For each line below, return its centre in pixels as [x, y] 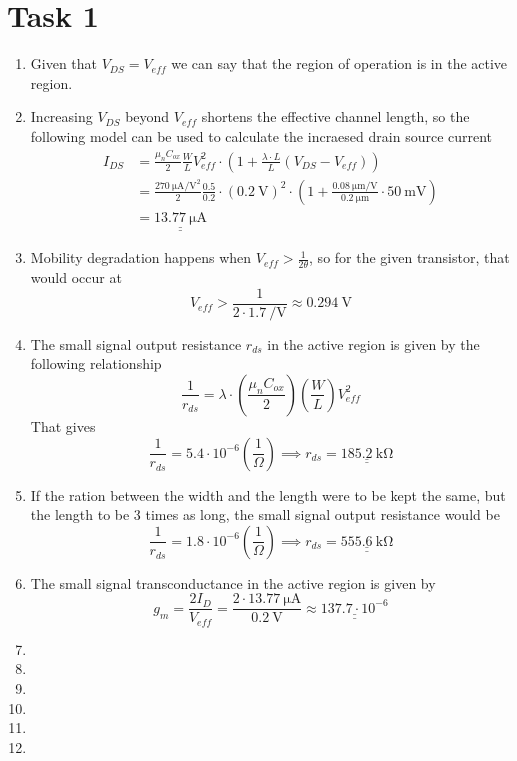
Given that [64, 63]
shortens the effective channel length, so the [335, 116]
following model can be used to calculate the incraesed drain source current [261, 135]
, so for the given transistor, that [409, 257]
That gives [63, 425]
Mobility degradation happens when [141, 257]
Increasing [61, 116]
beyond [147, 116]
